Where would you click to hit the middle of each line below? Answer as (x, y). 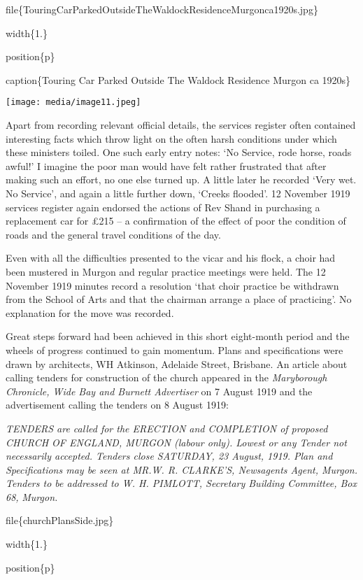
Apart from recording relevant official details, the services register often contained (181, 125)
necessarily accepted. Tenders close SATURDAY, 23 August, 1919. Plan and (169, 456)
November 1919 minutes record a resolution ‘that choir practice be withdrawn (172, 285)
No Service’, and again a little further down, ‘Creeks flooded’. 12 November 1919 (178, 193)
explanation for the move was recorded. (90, 312)
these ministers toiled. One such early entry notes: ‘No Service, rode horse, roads (179, 152)
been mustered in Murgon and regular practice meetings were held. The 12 (166, 271)
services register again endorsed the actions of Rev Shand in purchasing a (163, 207)
